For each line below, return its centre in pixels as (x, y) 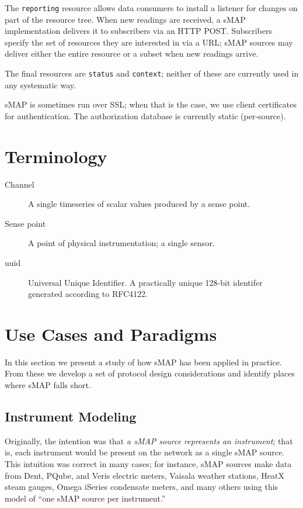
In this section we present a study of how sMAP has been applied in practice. (143, 362)
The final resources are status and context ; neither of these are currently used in (152, 73)
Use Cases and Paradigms (111, 334)
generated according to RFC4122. (88, 294)
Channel (20, 184)
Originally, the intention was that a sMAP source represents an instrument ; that (149, 440)
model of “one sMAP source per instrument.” (85, 498)
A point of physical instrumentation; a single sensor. (121, 243)
